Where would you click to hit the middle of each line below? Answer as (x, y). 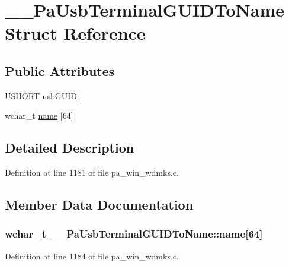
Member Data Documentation (99, 205)
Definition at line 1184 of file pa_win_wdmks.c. (92, 256)
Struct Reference (75, 33)
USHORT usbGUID (41, 95)
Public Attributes (60, 70)
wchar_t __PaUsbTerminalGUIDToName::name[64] (134, 234)
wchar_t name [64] (39, 115)
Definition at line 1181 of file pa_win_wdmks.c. (92, 172)
